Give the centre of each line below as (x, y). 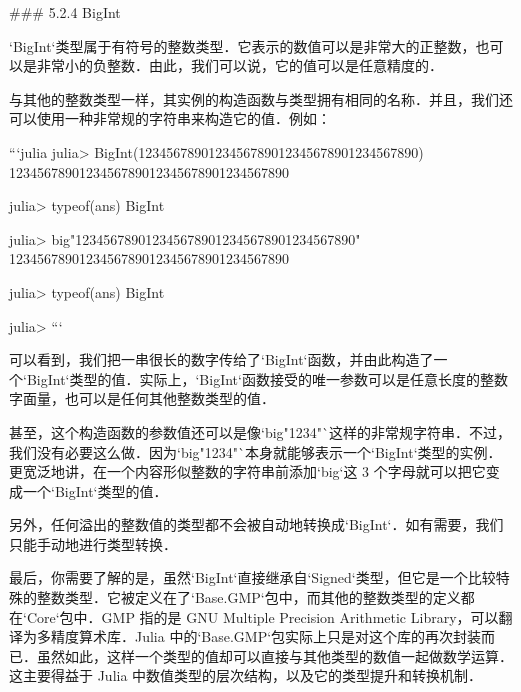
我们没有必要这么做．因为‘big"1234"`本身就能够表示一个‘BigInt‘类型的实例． (255, 451)
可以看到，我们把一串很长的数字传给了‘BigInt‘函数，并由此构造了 (221, 359)
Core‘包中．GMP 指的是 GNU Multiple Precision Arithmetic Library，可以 (262, 616)
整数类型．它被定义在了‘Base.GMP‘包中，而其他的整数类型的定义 (248, 597)
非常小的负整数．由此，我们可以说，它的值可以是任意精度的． (239, 65)
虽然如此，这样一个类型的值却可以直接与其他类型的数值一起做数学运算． (274, 655)
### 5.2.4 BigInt (65, 12)
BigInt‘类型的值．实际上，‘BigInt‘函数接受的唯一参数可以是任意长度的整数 (267, 378)
